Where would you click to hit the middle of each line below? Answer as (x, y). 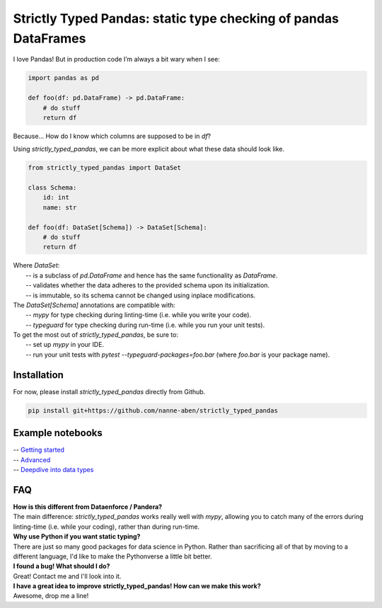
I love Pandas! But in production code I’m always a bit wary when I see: (117, 59)
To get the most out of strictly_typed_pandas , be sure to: (95, 335)
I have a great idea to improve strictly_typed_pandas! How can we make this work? (137, 586)
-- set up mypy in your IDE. (65, 345)
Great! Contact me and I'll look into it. (67, 576)
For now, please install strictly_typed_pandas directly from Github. (109, 391)
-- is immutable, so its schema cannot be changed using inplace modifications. (141, 295)
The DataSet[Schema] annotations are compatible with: (94, 305)
